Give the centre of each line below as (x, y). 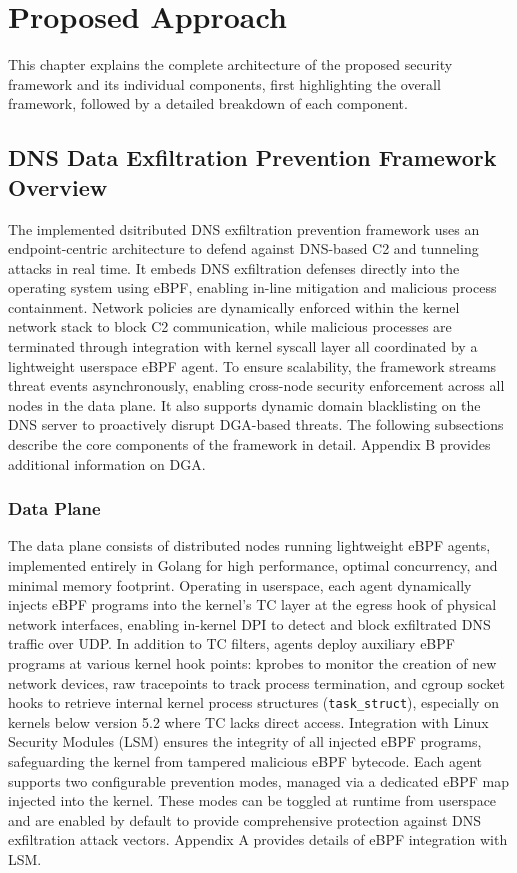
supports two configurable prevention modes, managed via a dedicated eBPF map (259, 780)
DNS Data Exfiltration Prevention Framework (252, 157)
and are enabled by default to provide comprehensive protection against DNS (245, 819)
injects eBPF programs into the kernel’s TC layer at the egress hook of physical (252, 604)
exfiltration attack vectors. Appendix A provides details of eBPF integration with (258, 839)
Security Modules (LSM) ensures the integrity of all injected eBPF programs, (245, 741)
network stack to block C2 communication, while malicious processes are (230, 326)
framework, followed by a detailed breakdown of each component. (208, 103)
